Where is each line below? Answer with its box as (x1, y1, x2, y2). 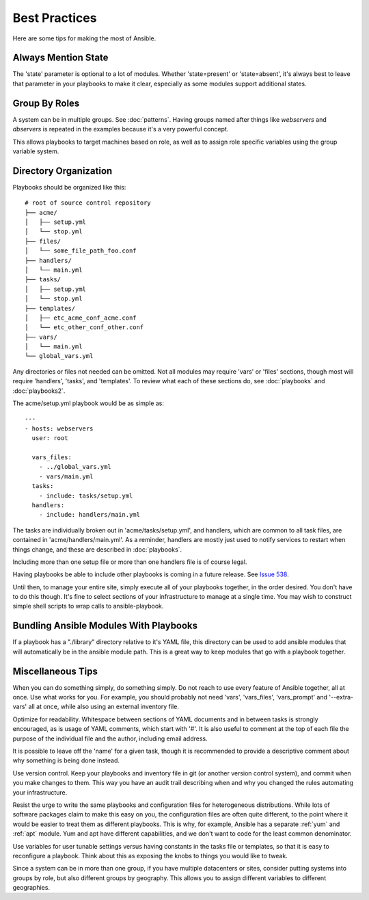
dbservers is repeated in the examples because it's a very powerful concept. (12, 125, 229, 133)
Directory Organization (12, 165, 113, 177)
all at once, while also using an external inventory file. (28, 702, 179, 711)
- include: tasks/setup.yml (38, 491, 133, 500)
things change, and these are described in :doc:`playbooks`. (12, 545, 182, 554)
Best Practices (12, 10, 97, 25)
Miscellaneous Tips (12, 665, 98, 677)
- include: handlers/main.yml (38, 511, 140, 519)
